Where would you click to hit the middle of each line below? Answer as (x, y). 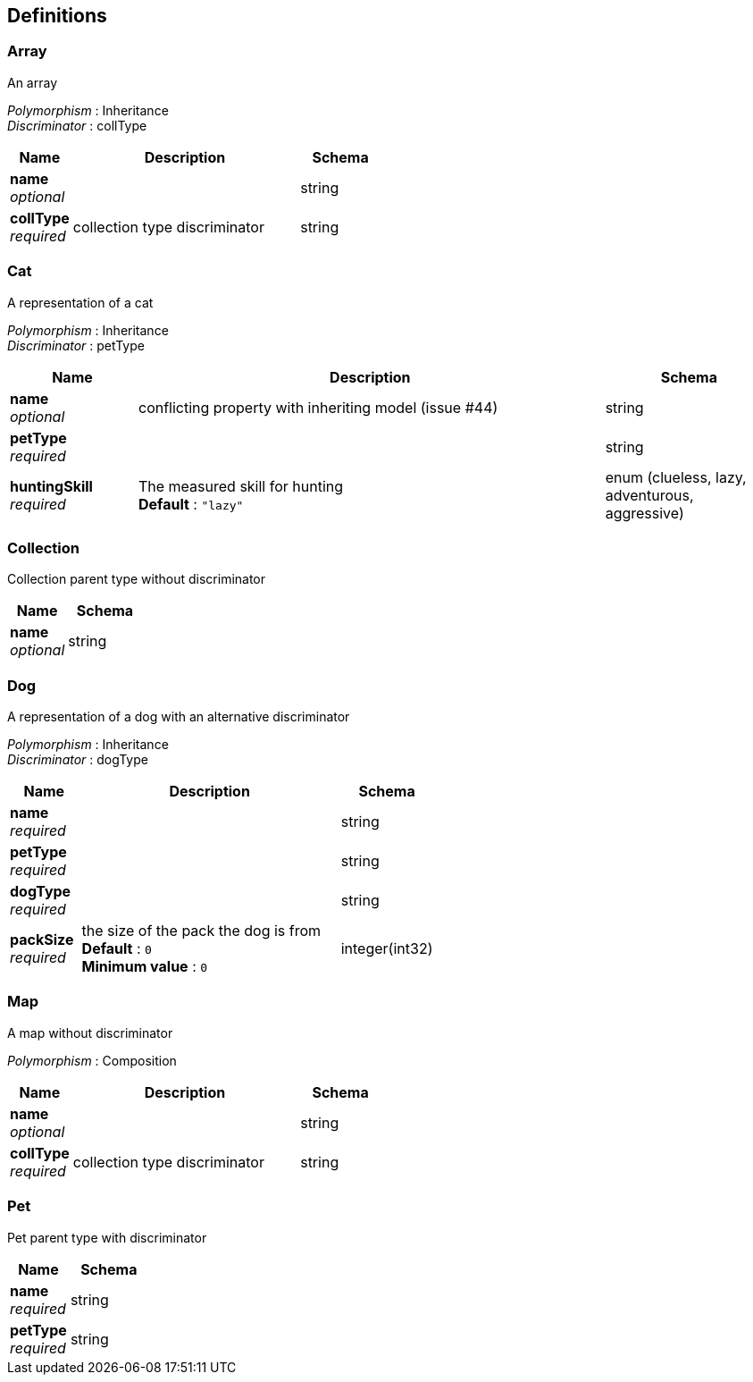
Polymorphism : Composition (92, 1060)
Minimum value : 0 (145, 967)
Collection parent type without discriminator (137, 579)
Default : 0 (117, 949)
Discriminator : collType (77, 125)
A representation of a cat (80, 302)
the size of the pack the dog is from (201, 931)
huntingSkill (51, 486)
